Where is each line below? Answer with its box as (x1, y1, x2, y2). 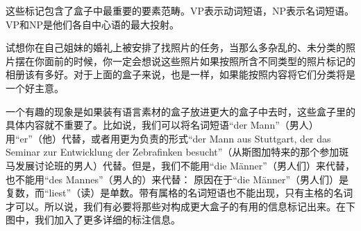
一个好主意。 (6, 80, 64, 95)
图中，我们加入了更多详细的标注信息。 (6, 212, 180, 227)
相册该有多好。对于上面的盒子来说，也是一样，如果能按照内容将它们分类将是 (6, 67, 355, 82)
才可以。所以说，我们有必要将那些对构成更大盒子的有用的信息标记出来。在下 (6, 198, 355, 213)
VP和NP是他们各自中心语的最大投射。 (6, 17, 180, 31)
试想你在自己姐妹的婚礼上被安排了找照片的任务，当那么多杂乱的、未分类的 (6, 40, 346, 55)
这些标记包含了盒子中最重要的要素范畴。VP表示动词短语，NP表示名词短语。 (6, 3, 355, 17)
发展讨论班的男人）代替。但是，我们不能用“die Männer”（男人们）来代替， (15, 158, 355, 172)
